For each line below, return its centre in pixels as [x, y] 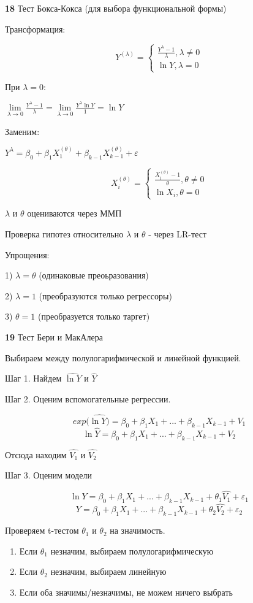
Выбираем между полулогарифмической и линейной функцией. [123, 357]
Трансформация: [35, 29]
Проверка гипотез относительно [64, 234]
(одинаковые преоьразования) [94, 275]
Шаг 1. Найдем [33, 378]
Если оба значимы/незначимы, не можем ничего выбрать [126, 592]
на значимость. [138, 530]
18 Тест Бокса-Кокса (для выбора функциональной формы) [116, 8]
